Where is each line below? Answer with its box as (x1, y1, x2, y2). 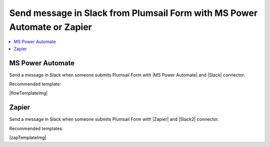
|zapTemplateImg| (9, 135, 46, 141)
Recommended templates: (9, 125, 63, 132)
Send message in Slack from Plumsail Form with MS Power (9, 7, 258, 18)
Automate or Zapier (9, 21, 92, 32)
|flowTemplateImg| (9, 90, 48, 96)
